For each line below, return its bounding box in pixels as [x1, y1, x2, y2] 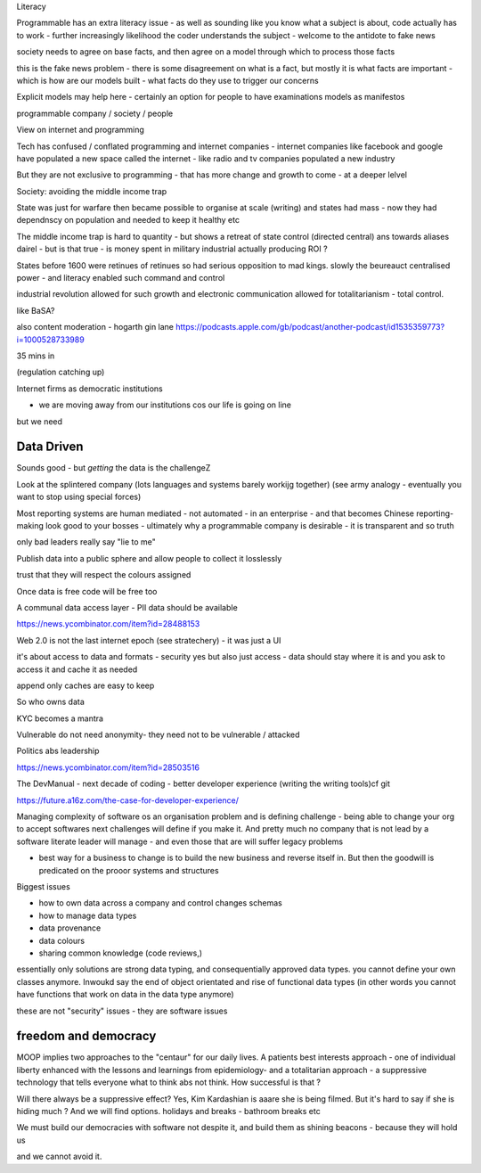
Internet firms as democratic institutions [16, 383, 164, 394]
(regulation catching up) [16, 366, 105, 378]
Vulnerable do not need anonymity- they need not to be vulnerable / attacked [16, 729, 300, 740]
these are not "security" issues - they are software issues [16, 1005, 228, 1016]
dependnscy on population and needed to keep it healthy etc [16, 215, 240, 226]
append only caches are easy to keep [16, 680, 155, 691]
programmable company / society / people [16, 108, 174, 119]
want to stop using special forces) [16, 491, 142, 503]
